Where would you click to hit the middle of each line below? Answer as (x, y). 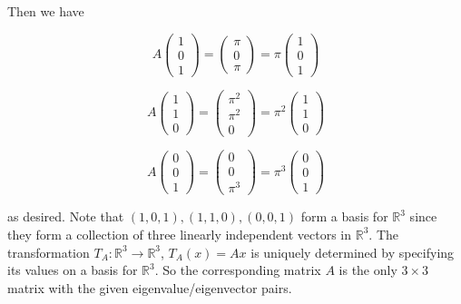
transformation (49, 252)
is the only (368, 270)
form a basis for (344, 216)
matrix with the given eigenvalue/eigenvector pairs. (150, 287)
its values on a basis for (73, 270)
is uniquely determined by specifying (353, 252)
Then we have (46, 11)
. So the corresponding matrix (238, 270)
